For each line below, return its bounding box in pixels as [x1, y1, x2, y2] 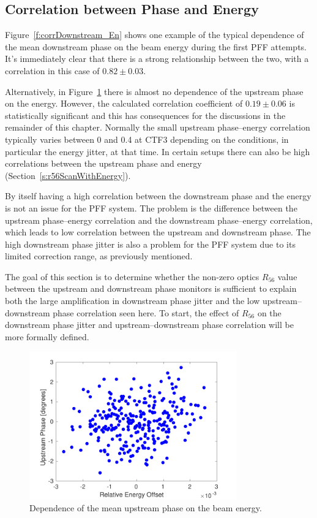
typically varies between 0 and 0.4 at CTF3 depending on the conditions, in [5, 132, 289, 145]
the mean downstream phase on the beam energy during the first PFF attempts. [5, 40, 307, 53]
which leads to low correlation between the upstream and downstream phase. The [5, 226, 311, 238]
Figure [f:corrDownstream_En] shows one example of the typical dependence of [5, 28, 304, 41]
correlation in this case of [5, 64, 100, 77]
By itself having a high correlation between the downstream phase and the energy [5, 189, 311, 202]
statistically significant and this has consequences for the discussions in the [5, 109, 286, 121]
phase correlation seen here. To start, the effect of [53, 306, 239, 319]
